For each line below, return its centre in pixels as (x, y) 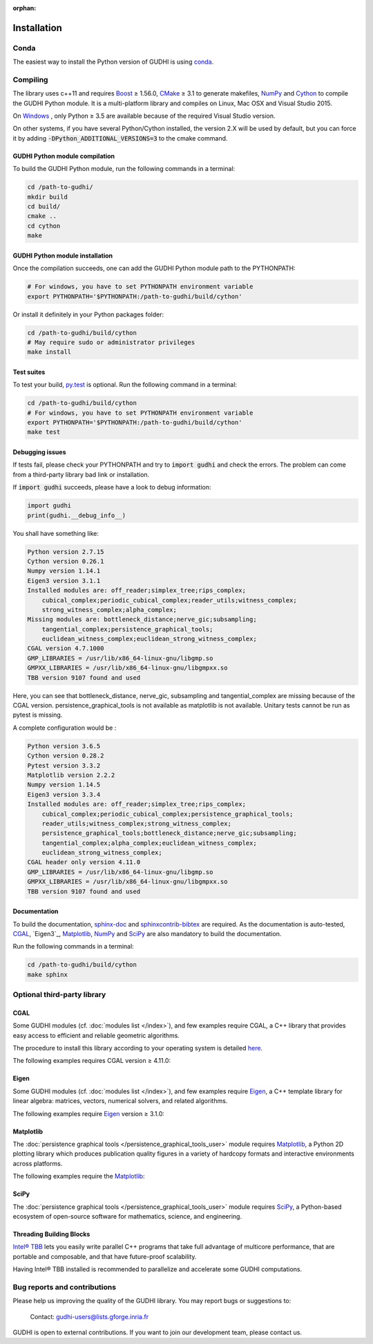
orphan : (25, 8)
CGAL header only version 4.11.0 (84, 862)
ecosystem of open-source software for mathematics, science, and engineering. (127, 1216)
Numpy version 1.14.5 (64, 785)
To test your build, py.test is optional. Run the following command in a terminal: (125, 385)
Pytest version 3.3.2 (64, 765)
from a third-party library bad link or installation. (81, 474)
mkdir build (48, 197)
